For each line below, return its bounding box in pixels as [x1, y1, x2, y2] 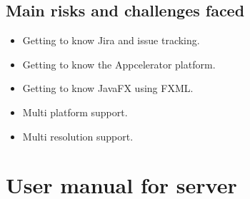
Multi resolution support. [22, 128, 134, 143]
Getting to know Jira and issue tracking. [22, 33, 200, 48]
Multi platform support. [22, 104, 128, 119]
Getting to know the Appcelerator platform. [22, 56, 216, 71]
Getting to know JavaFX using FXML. [22, 81, 194, 96]
